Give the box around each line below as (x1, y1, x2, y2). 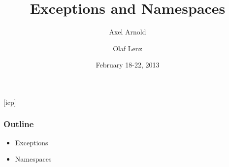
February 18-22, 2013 (96, 60, 160, 70)
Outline (3, 118, 34, 130)
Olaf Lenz (113, 43, 142, 53)
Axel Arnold (109, 27, 146, 37)
